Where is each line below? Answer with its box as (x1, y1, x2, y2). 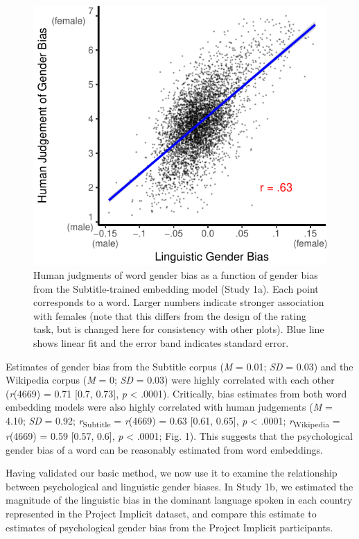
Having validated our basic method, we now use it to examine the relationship (6, 465, 338, 480)
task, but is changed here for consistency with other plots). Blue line (33, 322, 324, 336)
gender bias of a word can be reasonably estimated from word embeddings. (6, 442, 323, 456)
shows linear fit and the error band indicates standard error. (33, 335, 289, 350)
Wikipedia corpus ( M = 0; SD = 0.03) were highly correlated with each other (6, 373, 335, 387)
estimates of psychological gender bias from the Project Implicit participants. (6, 520, 333, 534)
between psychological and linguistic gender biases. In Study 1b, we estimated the (6, 479, 353, 493)
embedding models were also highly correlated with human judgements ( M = (6, 400, 333, 414)
